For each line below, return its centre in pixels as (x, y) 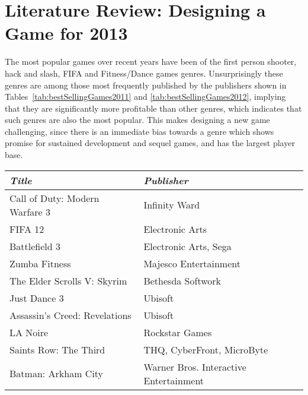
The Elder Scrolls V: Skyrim (68, 280)
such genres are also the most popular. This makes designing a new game (137, 120)
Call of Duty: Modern (54, 198)
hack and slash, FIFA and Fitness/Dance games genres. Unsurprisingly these (144, 73)
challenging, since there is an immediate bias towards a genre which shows (139, 131)
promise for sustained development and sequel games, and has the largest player (150, 143)
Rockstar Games (178, 332)
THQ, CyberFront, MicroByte (206, 349)
